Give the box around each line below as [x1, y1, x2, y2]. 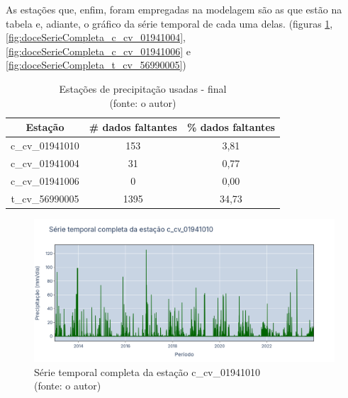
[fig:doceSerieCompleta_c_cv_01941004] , [6, 30, 186, 45]
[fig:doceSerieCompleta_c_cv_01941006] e [6, 43, 191, 58]
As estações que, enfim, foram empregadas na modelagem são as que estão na [6, 2, 342, 16]
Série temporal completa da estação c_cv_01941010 [34, 364, 261, 379]
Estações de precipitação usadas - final [59, 81, 227, 96]
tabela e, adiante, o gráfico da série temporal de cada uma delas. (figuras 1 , [6, 16, 333, 30]
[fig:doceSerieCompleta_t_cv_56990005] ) [6, 57, 186, 72]
